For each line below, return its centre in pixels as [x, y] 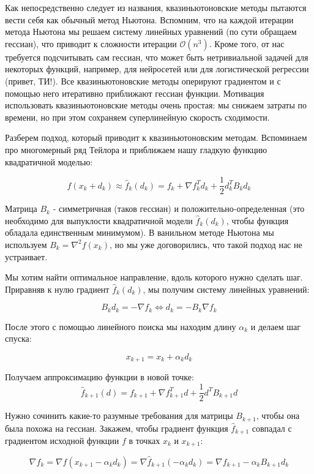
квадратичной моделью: [49, 161]
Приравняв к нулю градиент [57, 289]
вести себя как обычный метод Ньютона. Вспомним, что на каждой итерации [149, 19]
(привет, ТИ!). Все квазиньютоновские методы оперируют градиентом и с [143, 81]
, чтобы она [278, 416]
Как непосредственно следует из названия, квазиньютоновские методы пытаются [156, 7]
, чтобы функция [257, 220]
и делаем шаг [275, 326]
